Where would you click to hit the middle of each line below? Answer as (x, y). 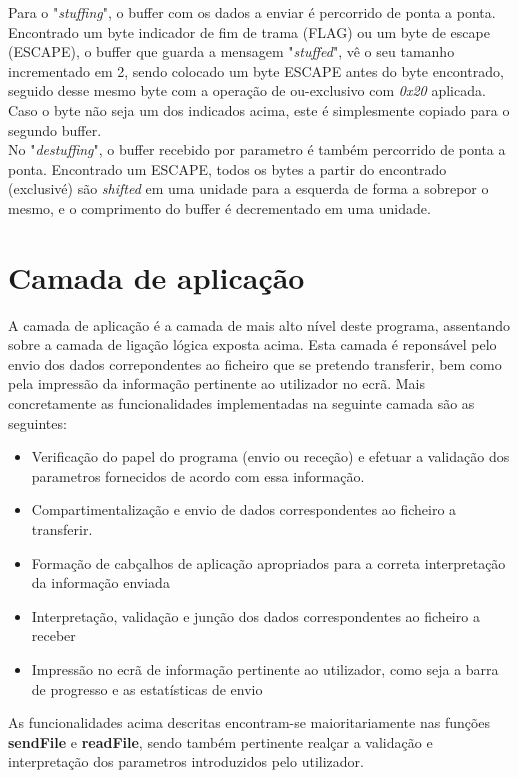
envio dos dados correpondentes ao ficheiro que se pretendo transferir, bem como (255, 363)
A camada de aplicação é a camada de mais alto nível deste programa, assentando (259, 324)
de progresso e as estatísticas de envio (147, 688)
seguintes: (37, 422)
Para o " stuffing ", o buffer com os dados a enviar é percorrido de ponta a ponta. (252, 12)
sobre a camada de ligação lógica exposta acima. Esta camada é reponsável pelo (252, 344)
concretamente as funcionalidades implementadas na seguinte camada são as (241, 403)
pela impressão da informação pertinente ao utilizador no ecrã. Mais (216, 383)
